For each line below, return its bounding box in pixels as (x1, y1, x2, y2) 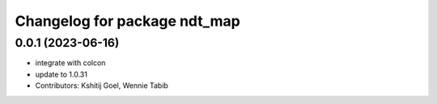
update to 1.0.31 (35, 69, 88, 79)
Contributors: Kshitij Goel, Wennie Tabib (35, 81, 169, 90)
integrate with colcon (35, 58, 106, 68)
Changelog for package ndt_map (15, 12, 240, 30)
